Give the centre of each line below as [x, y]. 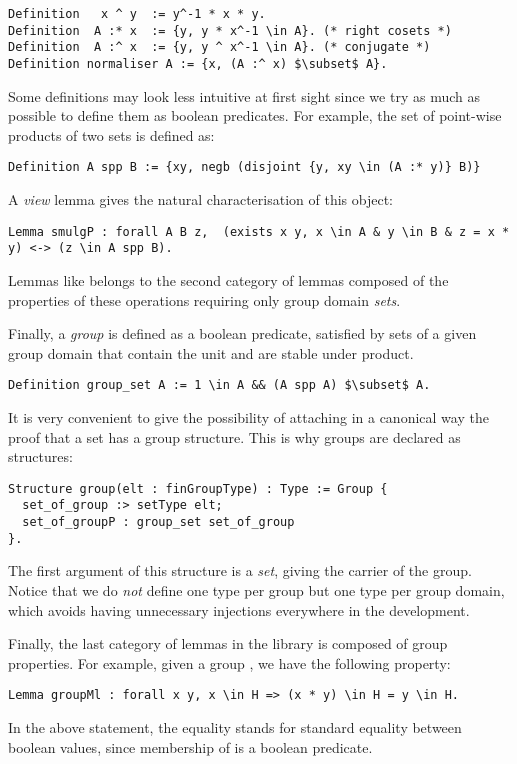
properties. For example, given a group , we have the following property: [229, 662]
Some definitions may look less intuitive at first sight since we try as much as [244, 95]
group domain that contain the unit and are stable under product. [211, 352]
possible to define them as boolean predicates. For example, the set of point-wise [255, 115]
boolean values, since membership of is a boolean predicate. [190, 746]
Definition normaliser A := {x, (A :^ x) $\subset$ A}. [198, 63]
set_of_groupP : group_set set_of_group [158, 522]
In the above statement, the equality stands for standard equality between [235, 727]
